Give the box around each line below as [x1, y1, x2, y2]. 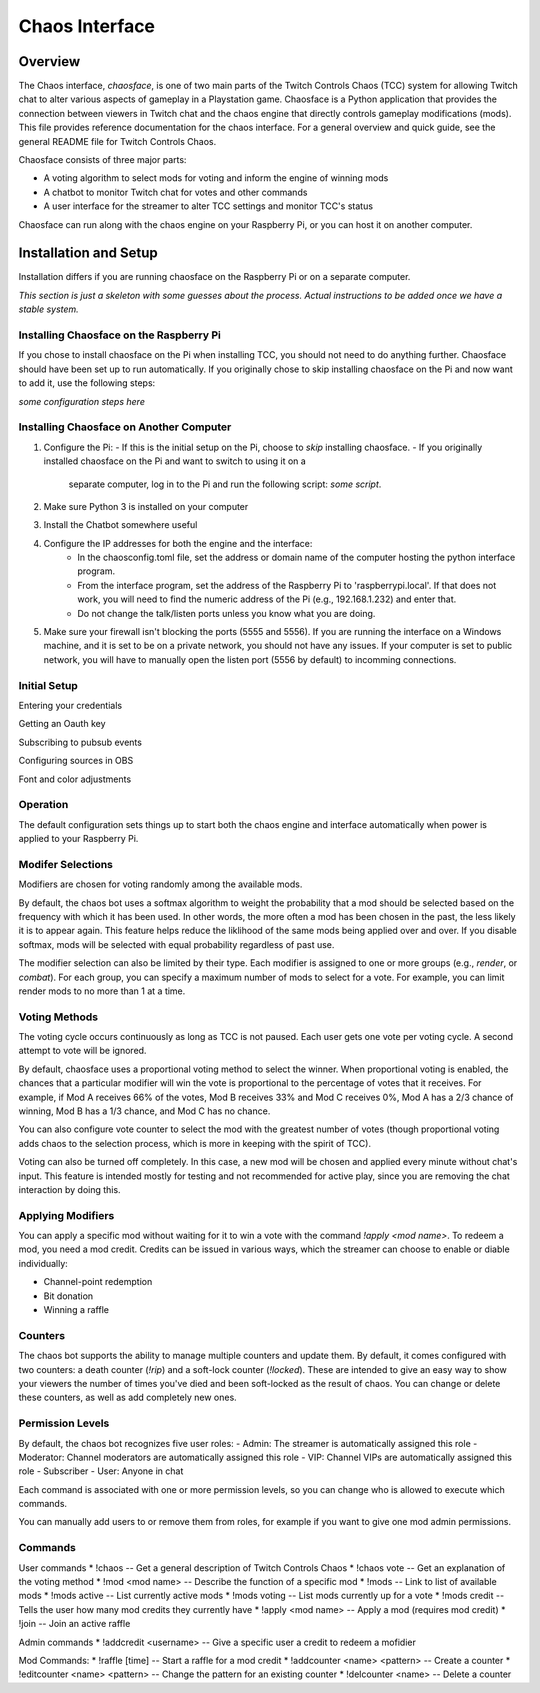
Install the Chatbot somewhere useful [43, 519, 198, 531]
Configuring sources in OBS [18, 755, 134, 767]
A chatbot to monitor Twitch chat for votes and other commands [43, 186, 308, 198]
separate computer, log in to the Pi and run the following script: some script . [68, 478, 382, 490]
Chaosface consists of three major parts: [18, 154, 187, 166]
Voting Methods [18, 1010, 99, 1024]
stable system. [18, 303, 79, 315]
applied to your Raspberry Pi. [18, 833, 139, 845]
